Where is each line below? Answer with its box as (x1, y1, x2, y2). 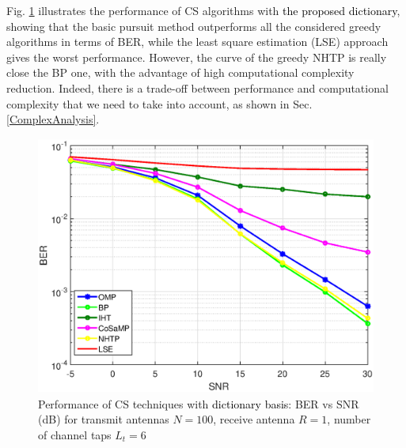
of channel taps (38, 426, 112, 442)
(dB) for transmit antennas (38, 411, 169, 427)
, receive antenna (213, 411, 295, 427)
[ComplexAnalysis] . (6, 111, 100, 127)
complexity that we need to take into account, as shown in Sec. (6, 95, 313, 112)
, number (327, 411, 371, 427)
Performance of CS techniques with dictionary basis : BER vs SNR (38, 395, 359, 412)
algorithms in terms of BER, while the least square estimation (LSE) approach (6, 33, 389, 50)
